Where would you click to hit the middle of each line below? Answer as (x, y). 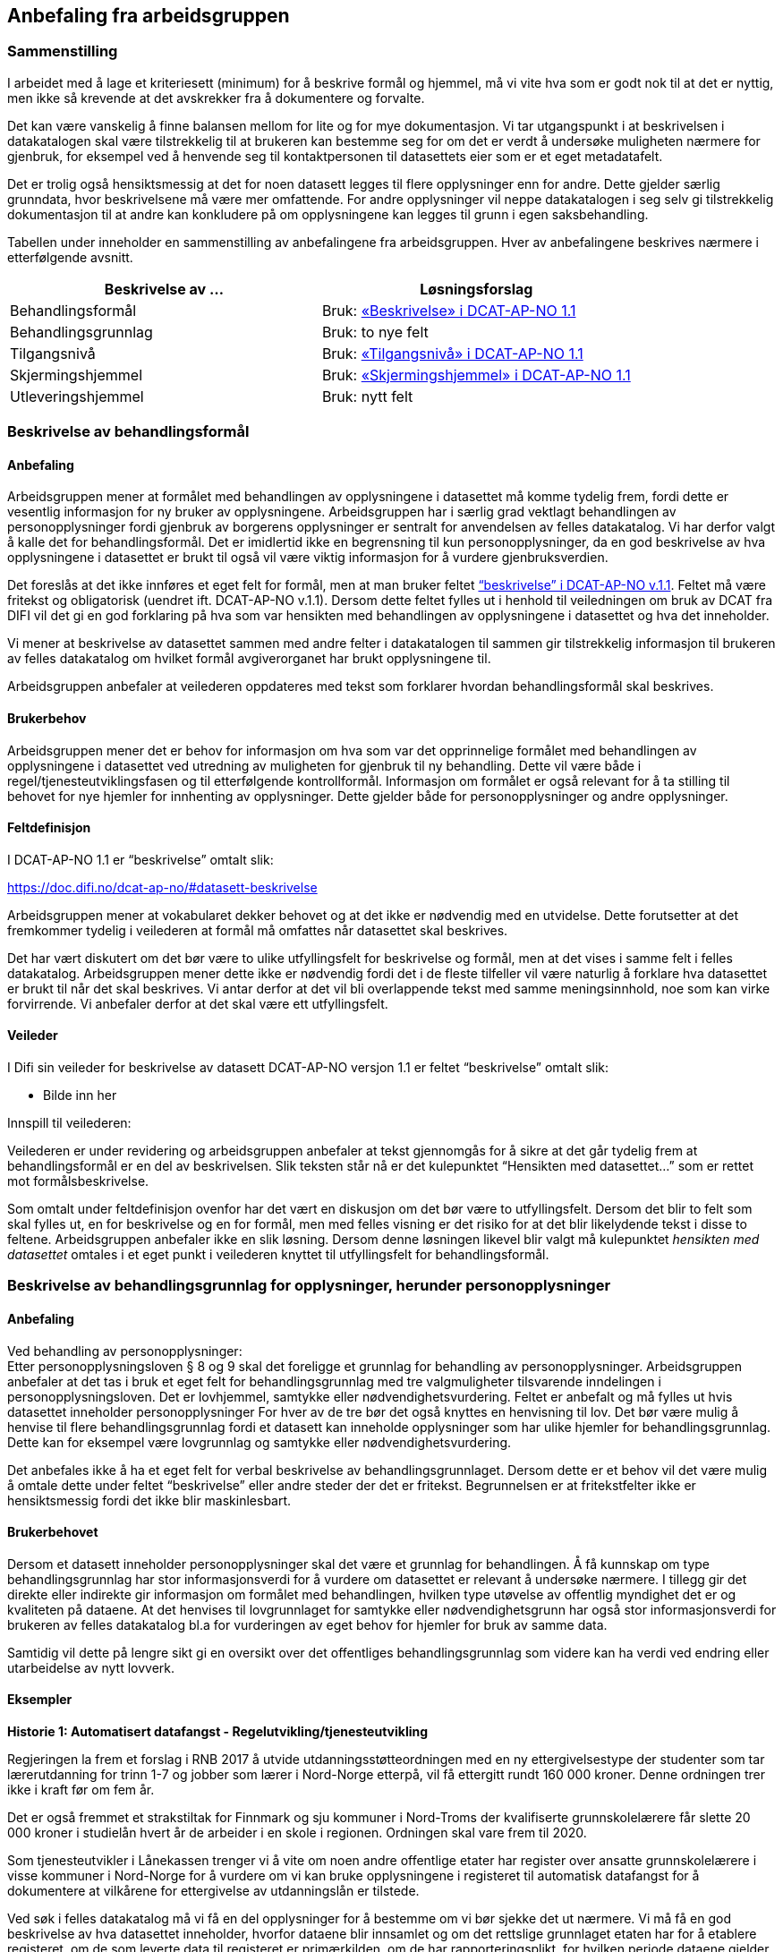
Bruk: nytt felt (367, 396)
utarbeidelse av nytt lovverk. (91, 1667)
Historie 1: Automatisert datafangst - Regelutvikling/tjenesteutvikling (218, 1732)
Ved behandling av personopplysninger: (125, 1351)
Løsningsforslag (477, 289)
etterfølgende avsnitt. (70, 257)
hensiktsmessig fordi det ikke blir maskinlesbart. (149, 1500)
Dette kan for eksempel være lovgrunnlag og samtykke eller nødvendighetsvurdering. (260, 1442)
